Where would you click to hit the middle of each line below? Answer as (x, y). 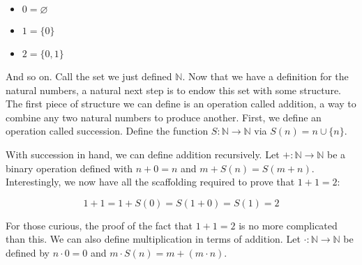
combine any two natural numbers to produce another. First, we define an (164, 117)
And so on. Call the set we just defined (89, 76)
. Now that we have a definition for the (265, 76)
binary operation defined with (69, 168)
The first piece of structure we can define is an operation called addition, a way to (181, 104)
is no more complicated (288, 225)
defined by (28, 252)
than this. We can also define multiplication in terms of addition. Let (153, 239)
